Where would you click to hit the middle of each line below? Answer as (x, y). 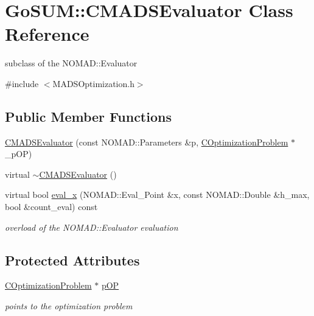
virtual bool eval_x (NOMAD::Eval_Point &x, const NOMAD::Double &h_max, (157, 195)
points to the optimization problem (69, 306)
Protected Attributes (72, 260)
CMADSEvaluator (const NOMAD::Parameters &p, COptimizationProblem (147, 142)
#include (22, 83)
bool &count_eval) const (51, 207)
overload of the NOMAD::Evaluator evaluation (92, 227)
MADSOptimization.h (93, 83)
